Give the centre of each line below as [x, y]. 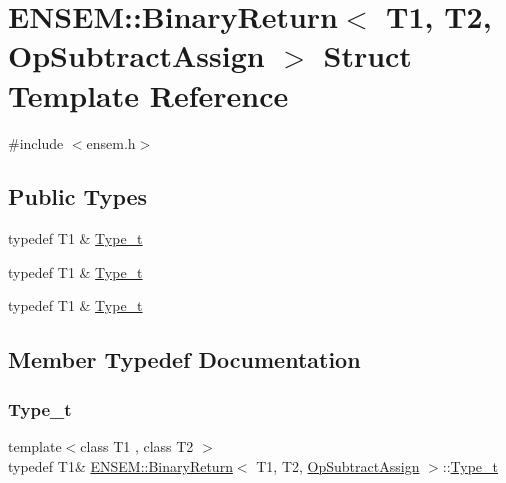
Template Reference [148, 94]
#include [36, 142]
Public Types [78, 196]
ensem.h [111, 142]
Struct [367, 55]
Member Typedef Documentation [184, 359]
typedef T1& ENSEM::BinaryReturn [120, 465]
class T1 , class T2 [137, 446]
